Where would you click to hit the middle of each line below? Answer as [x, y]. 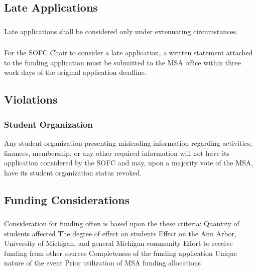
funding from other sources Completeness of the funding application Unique [121, 253]
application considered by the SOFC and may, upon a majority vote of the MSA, [129, 163]
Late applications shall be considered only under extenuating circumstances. [121, 31]
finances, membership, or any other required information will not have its [117, 153]
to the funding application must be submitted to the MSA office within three [122, 62]
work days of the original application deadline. [75, 72]
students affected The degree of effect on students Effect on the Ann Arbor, [120, 233]
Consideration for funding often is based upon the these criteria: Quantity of [122, 223]
